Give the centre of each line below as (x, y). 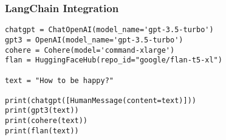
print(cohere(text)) (46, 121)
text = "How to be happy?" (59, 80)
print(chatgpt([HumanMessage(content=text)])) (101, 100)
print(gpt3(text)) (42, 111)
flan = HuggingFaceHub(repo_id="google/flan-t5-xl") (114, 60)
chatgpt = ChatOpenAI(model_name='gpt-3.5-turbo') (109, 30)
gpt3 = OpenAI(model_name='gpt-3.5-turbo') (94, 40)
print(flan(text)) (42, 131)
